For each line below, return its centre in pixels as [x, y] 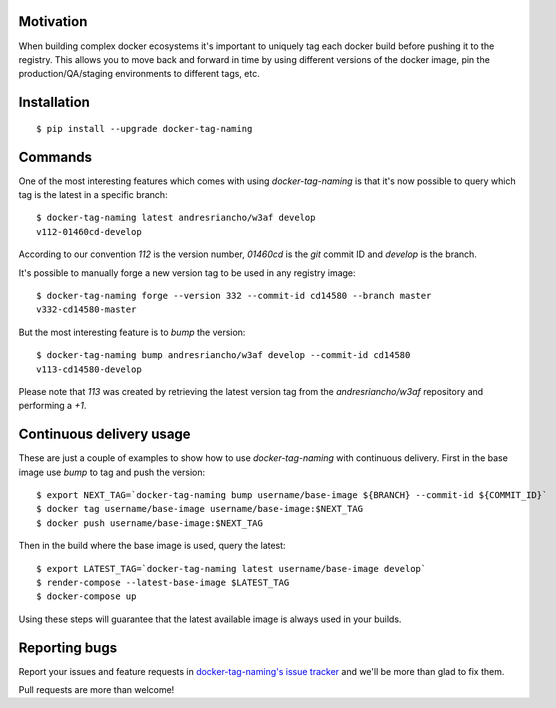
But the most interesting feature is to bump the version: [132, 332]
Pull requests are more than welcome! [96, 690]
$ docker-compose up [86, 596]
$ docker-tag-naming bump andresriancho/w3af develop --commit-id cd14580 [223, 355]
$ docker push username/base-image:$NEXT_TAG [150, 523]
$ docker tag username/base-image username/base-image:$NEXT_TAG [200, 509]
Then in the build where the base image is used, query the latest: [152, 546]
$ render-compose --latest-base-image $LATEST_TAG [163, 582]
